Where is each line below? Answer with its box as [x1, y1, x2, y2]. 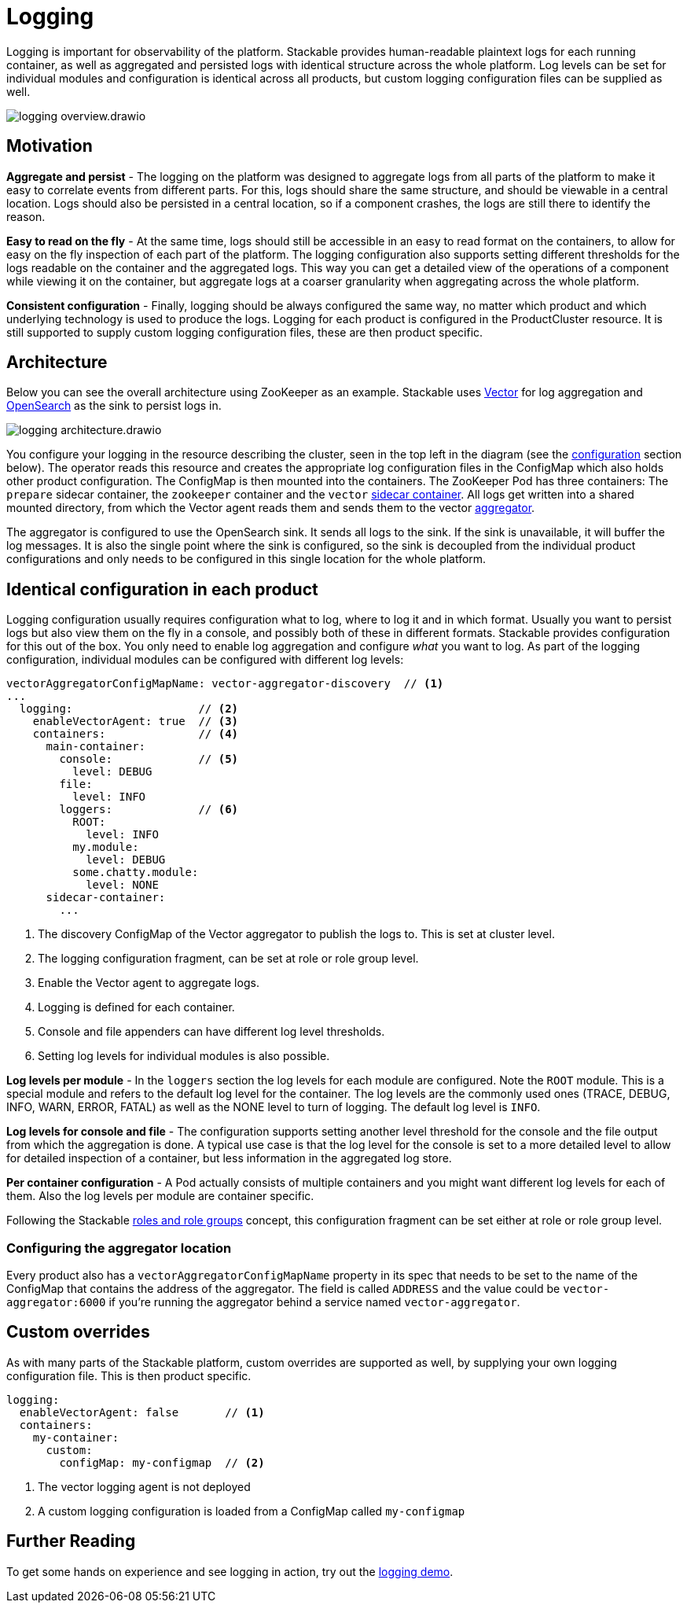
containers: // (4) [32, 727, 239, 741]
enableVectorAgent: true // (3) [32, 715, 239, 728]
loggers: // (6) [59, 803, 239, 816]
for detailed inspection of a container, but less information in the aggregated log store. [6, 1151, 452, 1165]
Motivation [6, 136, 93, 156]
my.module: [72, 841, 139, 854]
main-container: [46, 740, 146, 753]
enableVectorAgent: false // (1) [19, 1405, 265, 1419]
